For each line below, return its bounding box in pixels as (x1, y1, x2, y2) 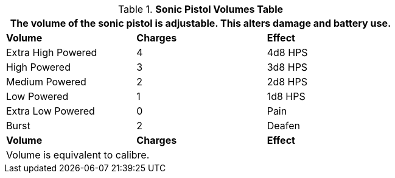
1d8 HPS (267, 90, 306, 102)
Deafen (267, 119, 300, 132)
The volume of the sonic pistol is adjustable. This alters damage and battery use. (10, 17, 391, 29)
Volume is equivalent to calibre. (6, 149, 150, 161)
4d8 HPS (267, 46, 308, 59)
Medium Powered (6, 76, 86, 88)
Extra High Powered (6, 46, 97, 59)
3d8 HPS (267, 61, 308, 73)
